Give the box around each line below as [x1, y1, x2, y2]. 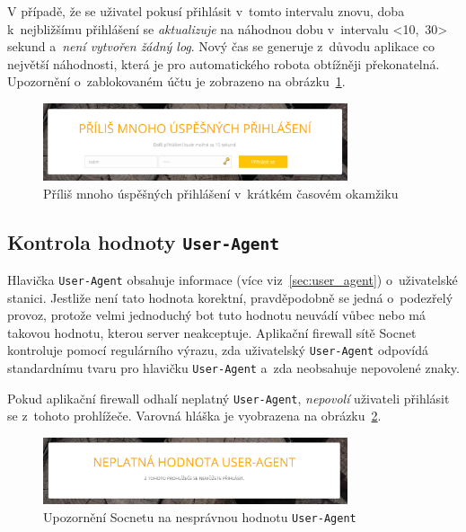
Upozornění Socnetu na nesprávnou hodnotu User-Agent [43, 507, 356, 526]
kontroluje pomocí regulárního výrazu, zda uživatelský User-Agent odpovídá [7, 341, 428, 359]
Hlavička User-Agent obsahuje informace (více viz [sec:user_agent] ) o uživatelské [7, 270, 458, 289]
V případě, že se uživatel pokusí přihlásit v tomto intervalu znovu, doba [7, 2, 405, 20]
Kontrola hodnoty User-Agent [7, 227, 279, 255]
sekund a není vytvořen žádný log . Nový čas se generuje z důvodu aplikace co [7, 37, 435, 56]
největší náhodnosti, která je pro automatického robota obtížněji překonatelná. [7, 54, 440, 73]
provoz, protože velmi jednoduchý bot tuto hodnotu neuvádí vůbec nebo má [7, 306, 426, 324]
